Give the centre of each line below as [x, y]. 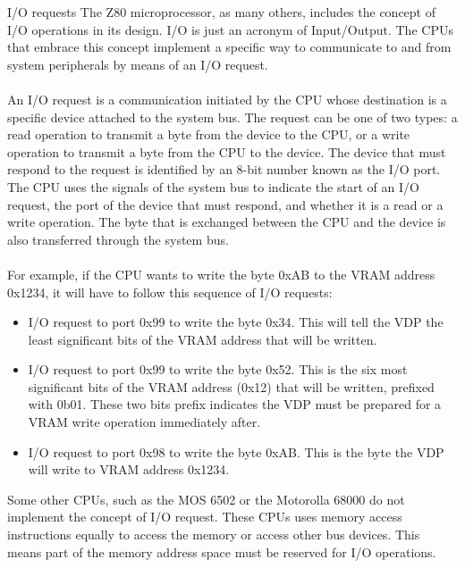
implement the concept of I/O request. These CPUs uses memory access [205, 517]
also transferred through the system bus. [118, 239]
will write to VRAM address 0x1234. [129, 469]
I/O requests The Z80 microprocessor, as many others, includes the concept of [222, 12]
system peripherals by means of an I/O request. [138, 64]
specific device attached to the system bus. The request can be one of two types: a [232, 117]
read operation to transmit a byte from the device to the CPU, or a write [209, 134]
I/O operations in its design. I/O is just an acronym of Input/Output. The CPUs [230, 29]
